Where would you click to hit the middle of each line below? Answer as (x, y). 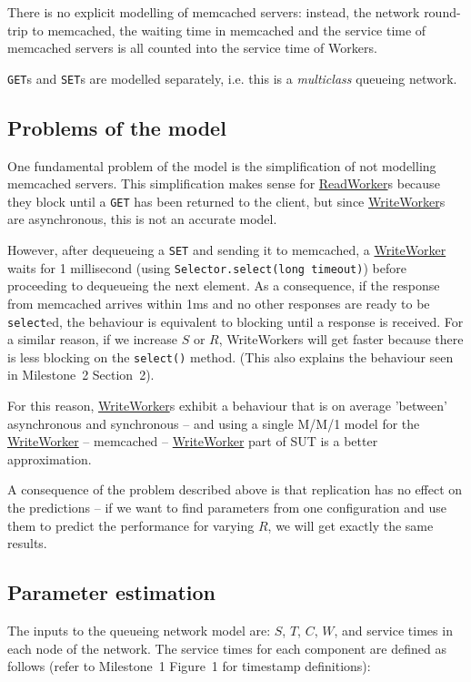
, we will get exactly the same (351, 525)
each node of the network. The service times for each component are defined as (227, 648)
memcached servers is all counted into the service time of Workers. (192, 48)
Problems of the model (117, 127)
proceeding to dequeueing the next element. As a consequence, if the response (224, 285)
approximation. (50, 458)
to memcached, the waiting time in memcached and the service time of (229, 30)
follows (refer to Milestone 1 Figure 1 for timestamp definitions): (189, 666)
